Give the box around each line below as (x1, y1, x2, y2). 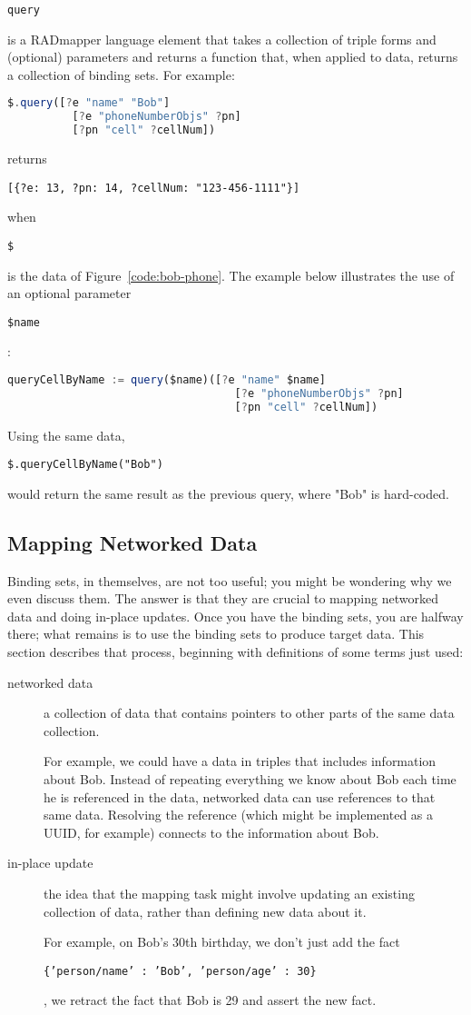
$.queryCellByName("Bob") (7, 458, 163, 472)
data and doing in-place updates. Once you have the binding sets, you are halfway (7, 606, 464, 625)
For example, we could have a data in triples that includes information (44, 751, 437, 771)
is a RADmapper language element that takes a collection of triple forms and (7, 29, 437, 48)
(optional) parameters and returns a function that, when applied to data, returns (7, 47, 458, 66)
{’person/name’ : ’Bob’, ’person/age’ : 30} (44, 964, 317, 978)
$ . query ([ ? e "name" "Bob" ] (7, 96, 171, 110)
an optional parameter (7, 284, 132, 303)
